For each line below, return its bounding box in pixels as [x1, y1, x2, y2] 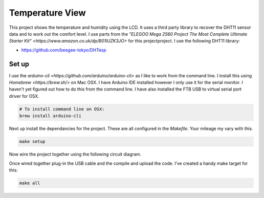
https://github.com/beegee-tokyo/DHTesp [21, 47, 107, 53]
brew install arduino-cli [19, 113, 82, 119]
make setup [19, 139, 45, 144]
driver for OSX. [9, 93, 39, 99]
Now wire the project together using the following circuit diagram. [9, 152, 141, 157]
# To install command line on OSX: [19, 106, 105, 112]
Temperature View [9, 7, 86, 18]
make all [19, 180, 41, 186]
